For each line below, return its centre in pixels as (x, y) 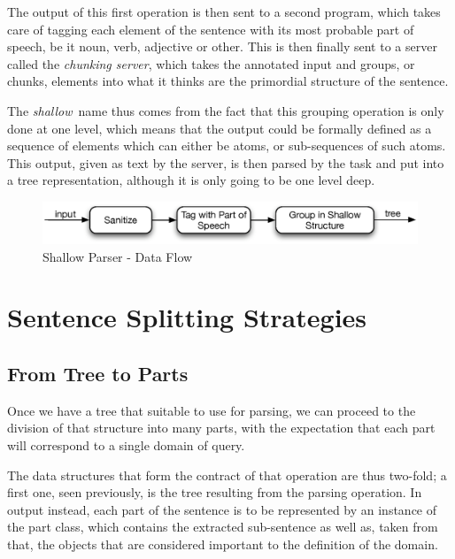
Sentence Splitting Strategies (187, 317)
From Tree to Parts (98, 373)
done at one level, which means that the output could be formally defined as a (220, 128)
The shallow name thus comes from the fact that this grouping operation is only (226, 110)
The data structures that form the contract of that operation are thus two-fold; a (227, 475)
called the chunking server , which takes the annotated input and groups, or (211, 63)
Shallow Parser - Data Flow (118, 256)
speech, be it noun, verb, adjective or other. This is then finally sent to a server (222, 46)
